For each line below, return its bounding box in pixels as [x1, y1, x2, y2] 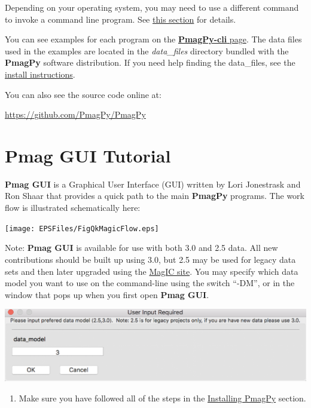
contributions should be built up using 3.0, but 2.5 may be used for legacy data [5, 253, 296, 265]
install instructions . [5, 68, 75, 80]
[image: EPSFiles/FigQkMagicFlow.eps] [5, 224, 159, 233]
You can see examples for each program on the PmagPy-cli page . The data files [5, 33, 302, 45]
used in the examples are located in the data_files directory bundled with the [5, 44, 289, 57]
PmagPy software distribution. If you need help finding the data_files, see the [5, 56, 295, 69]
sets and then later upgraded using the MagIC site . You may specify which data [5, 265, 298, 277]
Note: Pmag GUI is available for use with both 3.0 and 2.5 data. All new [5, 241, 278, 254]
